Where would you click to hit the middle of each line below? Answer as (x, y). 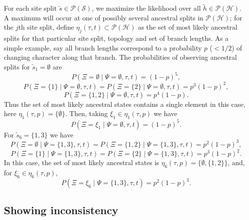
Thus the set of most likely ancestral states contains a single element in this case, (125, 104)
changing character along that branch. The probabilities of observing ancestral (121, 57)
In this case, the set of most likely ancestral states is (82, 162)
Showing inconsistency (61, 210)
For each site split (30, 8)
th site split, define (46, 27)
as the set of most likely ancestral (188, 27)
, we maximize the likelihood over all (146, 8)
